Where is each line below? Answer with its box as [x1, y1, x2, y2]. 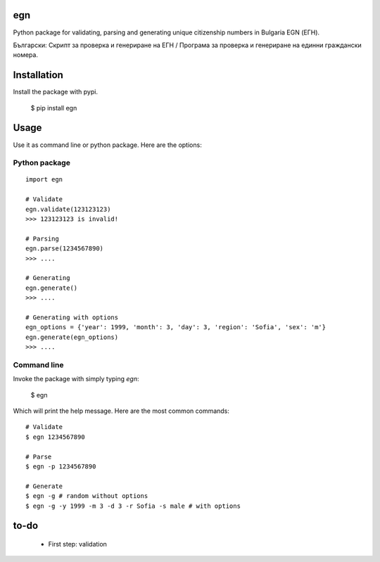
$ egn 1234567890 [25, 433, 85, 441]
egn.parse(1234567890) [25, 245, 104, 253]
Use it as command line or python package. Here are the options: [13, 141, 202, 149]
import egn [25, 176, 63, 184]
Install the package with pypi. [13, 88, 99, 96]
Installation [13, 69, 63, 81]
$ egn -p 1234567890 [25, 462, 96, 471]
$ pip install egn [30, 103, 77, 112]
